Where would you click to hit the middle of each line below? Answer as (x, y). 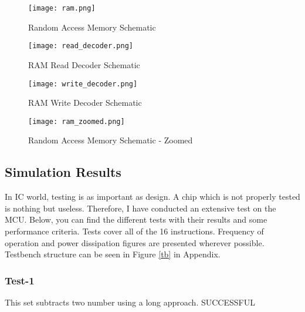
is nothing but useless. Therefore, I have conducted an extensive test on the (140, 208)
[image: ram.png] (62, 8)
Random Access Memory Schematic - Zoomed (111, 140)
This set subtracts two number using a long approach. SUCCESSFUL (130, 302)
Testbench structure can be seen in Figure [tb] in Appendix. (113, 254)
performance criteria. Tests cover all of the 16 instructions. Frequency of (134, 231)
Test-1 (20, 280)
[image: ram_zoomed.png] (77, 121)
